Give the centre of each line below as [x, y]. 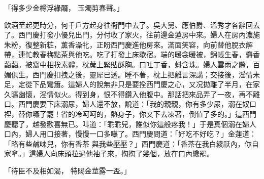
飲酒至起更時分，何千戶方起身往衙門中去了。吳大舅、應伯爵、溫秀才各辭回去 [132, 25]
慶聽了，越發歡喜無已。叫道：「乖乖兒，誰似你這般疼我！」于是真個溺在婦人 [130, 124]
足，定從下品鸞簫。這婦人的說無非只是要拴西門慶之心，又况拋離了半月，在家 [132, 84]
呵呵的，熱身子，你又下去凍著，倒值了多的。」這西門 [169, 114]
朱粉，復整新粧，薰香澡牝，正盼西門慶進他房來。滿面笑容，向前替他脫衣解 [128, 44]
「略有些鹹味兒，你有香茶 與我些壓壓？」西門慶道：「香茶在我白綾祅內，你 [128, 143]
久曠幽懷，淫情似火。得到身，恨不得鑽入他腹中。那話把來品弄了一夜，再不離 [132, 94]
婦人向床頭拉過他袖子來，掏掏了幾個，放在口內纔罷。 [125, 153]
